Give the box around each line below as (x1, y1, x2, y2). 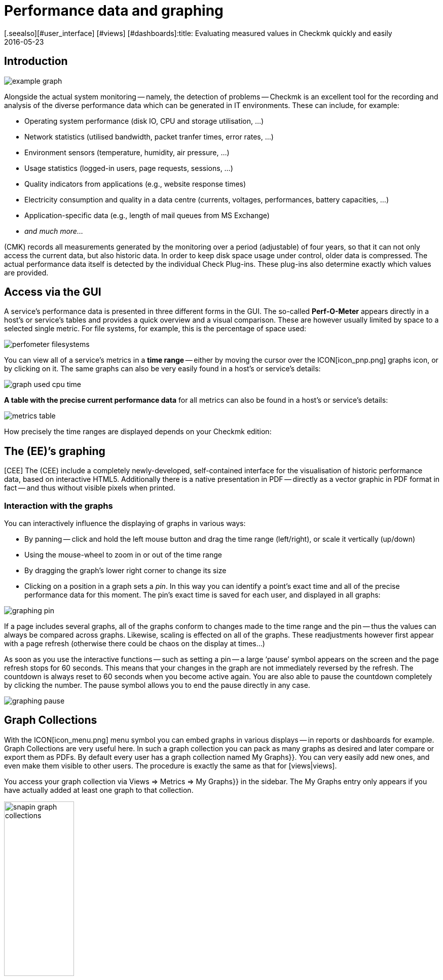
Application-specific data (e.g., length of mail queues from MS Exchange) (24, 211, 270, 220)
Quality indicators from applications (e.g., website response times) (24, 179, 246, 188)
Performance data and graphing (4, 2, 224, 19)
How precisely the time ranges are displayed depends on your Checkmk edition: (4, 427, 272, 436)
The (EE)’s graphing (4, 444, 105, 458)
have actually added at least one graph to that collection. (4, 785, 194, 794)
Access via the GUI (4, 286, 101, 299)
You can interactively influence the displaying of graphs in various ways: (4, 519, 246, 528)
